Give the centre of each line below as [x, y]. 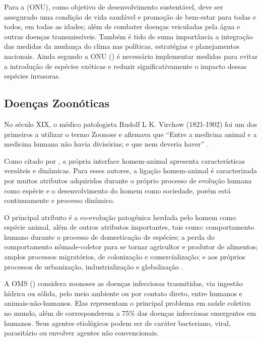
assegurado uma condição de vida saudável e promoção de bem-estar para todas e [130, 16]
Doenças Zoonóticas [57, 103]
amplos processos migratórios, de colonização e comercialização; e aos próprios [125, 257]
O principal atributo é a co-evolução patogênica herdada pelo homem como [120, 217]
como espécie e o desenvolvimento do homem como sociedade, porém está [117, 190]
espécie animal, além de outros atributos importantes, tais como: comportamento [129, 227]
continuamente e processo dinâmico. [59, 200]
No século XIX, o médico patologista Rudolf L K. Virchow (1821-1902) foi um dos [131, 124]
